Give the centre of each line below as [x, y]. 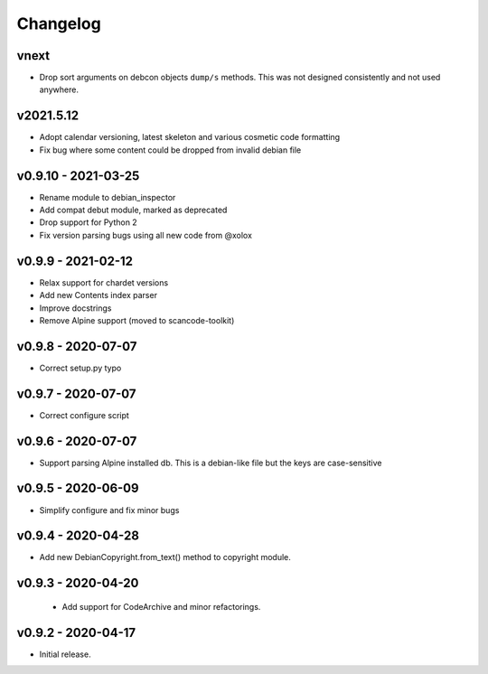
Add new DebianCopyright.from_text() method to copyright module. [165, 557]
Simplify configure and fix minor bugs [109, 510]
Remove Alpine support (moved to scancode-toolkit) [137, 320]
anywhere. [59, 89]
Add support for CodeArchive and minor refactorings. [161, 606]
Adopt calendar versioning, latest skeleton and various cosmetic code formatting [190, 137]
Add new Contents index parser [99, 295]
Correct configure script [84, 415]
